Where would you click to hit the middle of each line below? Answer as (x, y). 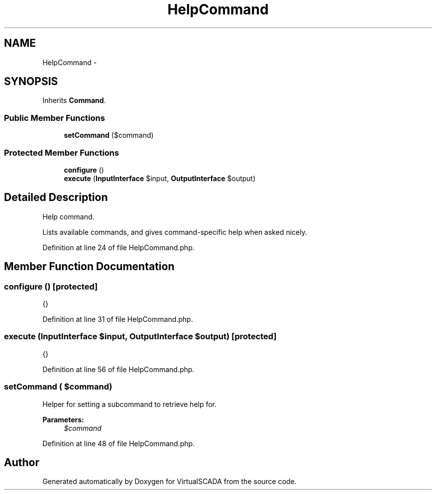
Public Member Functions (54, 118)
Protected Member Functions (62, 152)
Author (22, 462)
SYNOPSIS (31, 82)
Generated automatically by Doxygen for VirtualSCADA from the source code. (169, 482)
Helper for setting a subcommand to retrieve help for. (130, 404)
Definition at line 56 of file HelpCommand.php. (118, 369)
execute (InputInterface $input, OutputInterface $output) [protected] (140, 337)
